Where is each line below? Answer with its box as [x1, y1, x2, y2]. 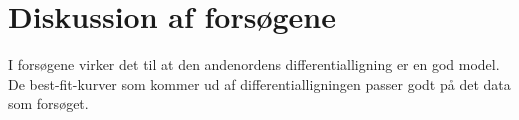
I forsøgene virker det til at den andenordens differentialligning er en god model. [8, 54, 500, 75]
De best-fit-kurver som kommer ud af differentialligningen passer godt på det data [8, 73, 511, 94]
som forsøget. [8, 93, 89, 114]
